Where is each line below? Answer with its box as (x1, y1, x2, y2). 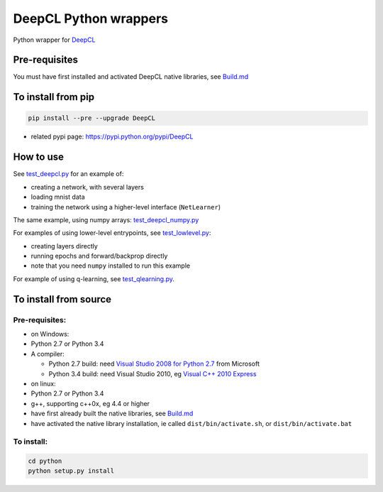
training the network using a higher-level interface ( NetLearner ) (30, 202, 221, 211)
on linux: (30, 379, 56, 388)
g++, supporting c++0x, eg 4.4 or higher (30, 399, 150, 408)
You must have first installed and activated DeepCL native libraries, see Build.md (13, 72, 249, 81)
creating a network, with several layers (30, 182, 145, 191)
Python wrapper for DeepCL (13, 35, 96, 44)
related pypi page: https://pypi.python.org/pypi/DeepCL (30, 132, 194, 141)
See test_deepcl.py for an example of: (13, 170, 124, 178)
